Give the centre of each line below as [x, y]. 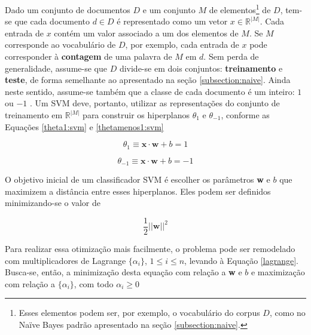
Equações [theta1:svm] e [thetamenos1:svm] [84, 126]
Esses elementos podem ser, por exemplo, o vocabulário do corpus [139, 313]
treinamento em [34, 115]
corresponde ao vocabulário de [60, 44]
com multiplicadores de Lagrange [65, 260]
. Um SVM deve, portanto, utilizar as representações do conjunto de [155, 103]
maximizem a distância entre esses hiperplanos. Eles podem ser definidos [138, 191]
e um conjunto [169, 9]
